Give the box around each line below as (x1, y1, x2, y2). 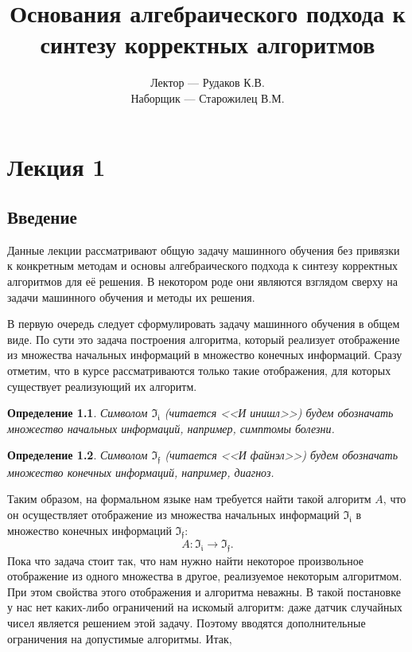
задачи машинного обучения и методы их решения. (7, 288, 255, 305)
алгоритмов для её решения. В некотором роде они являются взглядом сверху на (7, 273, 398, 290)
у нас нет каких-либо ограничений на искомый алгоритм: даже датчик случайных (7, 599, 402, 615)
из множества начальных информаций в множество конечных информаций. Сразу (7, 346, 402, 363)
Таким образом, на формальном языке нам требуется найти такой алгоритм (7, 490, 371, 507)
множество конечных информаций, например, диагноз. (7, 463, 274, 480)
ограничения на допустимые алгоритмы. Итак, (7, 630, 232, 646)
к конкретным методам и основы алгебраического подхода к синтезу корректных (7, 257, 398, 274)
